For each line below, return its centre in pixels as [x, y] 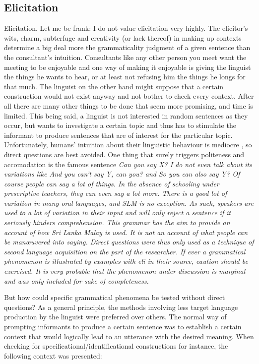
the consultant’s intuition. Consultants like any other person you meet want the [125, 57]
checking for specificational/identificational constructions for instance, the [116, 346]
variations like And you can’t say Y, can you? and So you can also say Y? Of [122, 174]
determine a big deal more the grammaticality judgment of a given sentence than [127, 47]
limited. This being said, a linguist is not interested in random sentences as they [126, 115]
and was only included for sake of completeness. [76, 280]
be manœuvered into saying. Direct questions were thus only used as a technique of [129, 242]
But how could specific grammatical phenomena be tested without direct [115, 297]
